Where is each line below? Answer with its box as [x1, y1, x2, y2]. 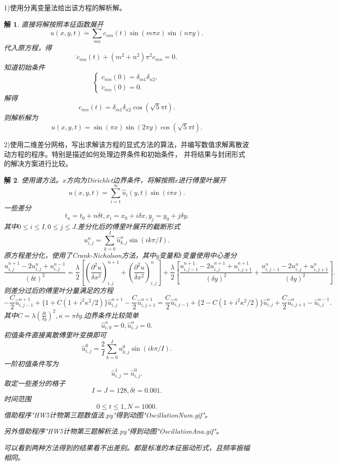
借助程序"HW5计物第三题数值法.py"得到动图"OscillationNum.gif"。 [4, 409, 212, 420]
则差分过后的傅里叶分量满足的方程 [4, 285, 113, 295]
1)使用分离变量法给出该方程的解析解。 [4, 2, 126, 12]
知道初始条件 [4, 62, 45, 72]
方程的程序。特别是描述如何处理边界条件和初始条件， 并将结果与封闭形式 [10, 148, 245, 159]
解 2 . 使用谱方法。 [4, 174, 62, 185]
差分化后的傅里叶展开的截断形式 [78, 221, 180, 231]
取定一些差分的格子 [4, 378, 65, 388]
